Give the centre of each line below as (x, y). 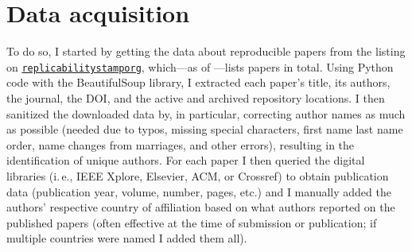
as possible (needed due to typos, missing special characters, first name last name (205, 129)
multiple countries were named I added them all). (127, 238)
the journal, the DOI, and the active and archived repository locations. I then (196, 97)
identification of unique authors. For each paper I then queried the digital (186, 160)
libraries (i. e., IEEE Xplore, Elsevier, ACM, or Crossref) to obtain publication (198, 175)
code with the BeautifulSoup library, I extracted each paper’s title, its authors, (198, 82)
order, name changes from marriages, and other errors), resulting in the (181, 144)
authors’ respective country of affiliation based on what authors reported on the (201, 207)
